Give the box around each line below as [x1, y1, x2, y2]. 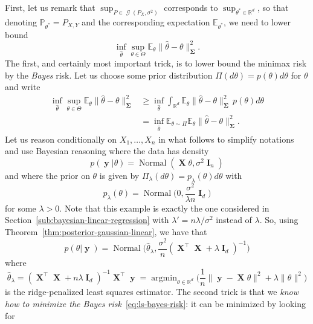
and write [5, 80, 40, 93]
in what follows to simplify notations [158, 132, 294, 145]
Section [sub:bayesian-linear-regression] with [5, 213, 169, 226]
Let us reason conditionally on [5, 132, 117, 145]
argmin [151, 273, 177, 282]
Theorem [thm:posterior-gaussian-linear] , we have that [5, 225, 207, 238]
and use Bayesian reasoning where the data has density [5, 144, 209, 157]
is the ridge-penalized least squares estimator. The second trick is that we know [5, 285, 299, 298]
